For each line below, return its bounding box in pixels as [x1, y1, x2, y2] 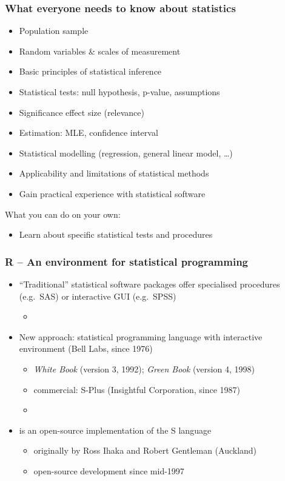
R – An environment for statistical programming [5, 254, 248, 269]
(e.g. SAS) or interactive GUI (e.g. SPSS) [19, 289, 176, 302]
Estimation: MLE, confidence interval [19, 126, 158, 139]
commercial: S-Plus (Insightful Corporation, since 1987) [33, 383, 241, 395]
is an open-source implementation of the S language [19, 423, 212, 436]
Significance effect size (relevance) [19, 106, 144, 118]
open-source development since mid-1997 [33, 464, 184, 477]
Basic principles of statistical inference [19, 65, 162, 78]
